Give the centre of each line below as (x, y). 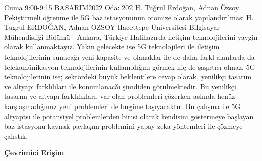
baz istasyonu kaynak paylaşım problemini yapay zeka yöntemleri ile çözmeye (123, 126)
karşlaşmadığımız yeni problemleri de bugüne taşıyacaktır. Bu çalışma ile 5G (122, 106)
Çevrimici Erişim (34, 153)
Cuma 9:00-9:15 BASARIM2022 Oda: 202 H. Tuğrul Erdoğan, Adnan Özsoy (122, 7)
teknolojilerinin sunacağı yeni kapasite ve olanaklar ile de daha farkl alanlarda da (129, 56)
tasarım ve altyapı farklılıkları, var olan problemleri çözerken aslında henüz (120, 96)
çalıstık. (16, 136)
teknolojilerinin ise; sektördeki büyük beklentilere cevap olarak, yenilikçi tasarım (128, 76)
